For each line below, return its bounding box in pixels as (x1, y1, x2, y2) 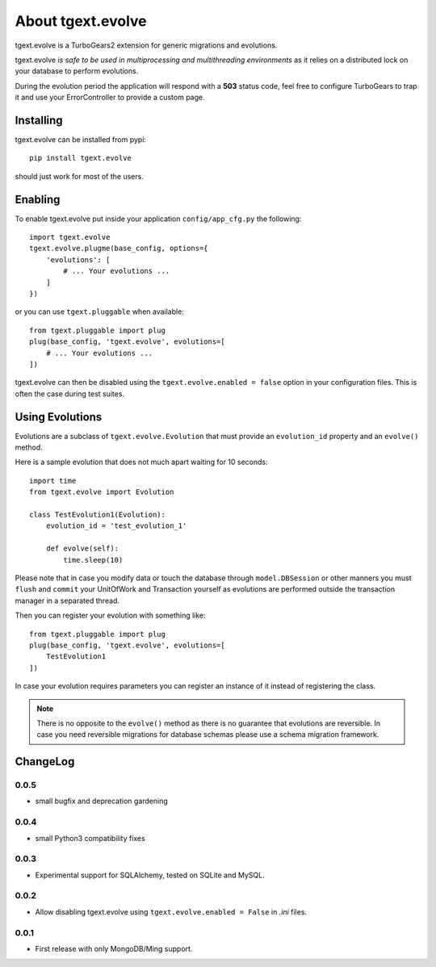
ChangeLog (15, 755, 75, 768)
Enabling (15, 192, 61, 206)
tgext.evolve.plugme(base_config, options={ (29, 244, 209, 253)
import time (29, 476, 77, 485)
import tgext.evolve (29, 232, 111, 242)
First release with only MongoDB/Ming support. (35, 944, 193, 953)
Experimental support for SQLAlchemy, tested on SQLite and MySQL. (35, 870, 266, 880)
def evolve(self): (45, 544, 119, 553)
